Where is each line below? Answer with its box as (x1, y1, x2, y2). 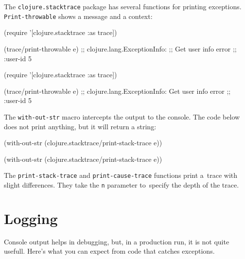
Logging (4, 208, 58, 228)
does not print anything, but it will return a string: (4, 121, 157, 131)
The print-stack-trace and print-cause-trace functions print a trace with (4, 170, 238, 180)
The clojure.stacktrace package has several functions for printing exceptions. (4, 1, 242, 11)
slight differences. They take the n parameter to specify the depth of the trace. (4, 179, 239, 190)
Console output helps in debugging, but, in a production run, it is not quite (4, 236, 229, 246)
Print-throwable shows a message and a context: (4, 11, 153, 21)
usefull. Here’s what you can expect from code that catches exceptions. (4, 246, 215, 256)
